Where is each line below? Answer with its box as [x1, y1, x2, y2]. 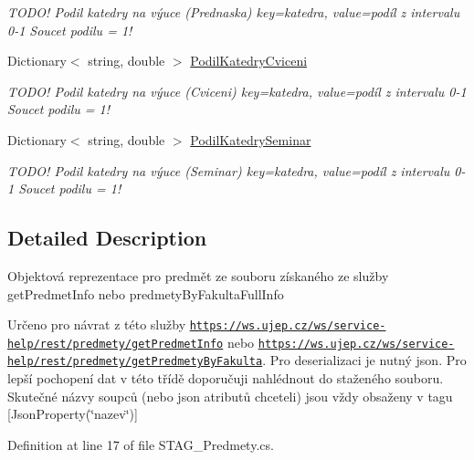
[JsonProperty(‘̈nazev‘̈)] [7, 404, 138, 423]
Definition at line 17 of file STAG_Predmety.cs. [7, 434, 274, 454]
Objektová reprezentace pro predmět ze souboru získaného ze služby [7, 266, 389, 285]
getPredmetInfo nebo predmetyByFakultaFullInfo [7, 284, 284, 303]
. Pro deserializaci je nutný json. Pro [262, 350, 467, 370]
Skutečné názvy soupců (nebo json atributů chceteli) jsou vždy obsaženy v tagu [7, 386, 453, 405]
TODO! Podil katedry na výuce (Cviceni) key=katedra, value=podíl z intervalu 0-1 [7, 81, 467, 100]
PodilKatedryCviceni [190, 51, 308, 70]
